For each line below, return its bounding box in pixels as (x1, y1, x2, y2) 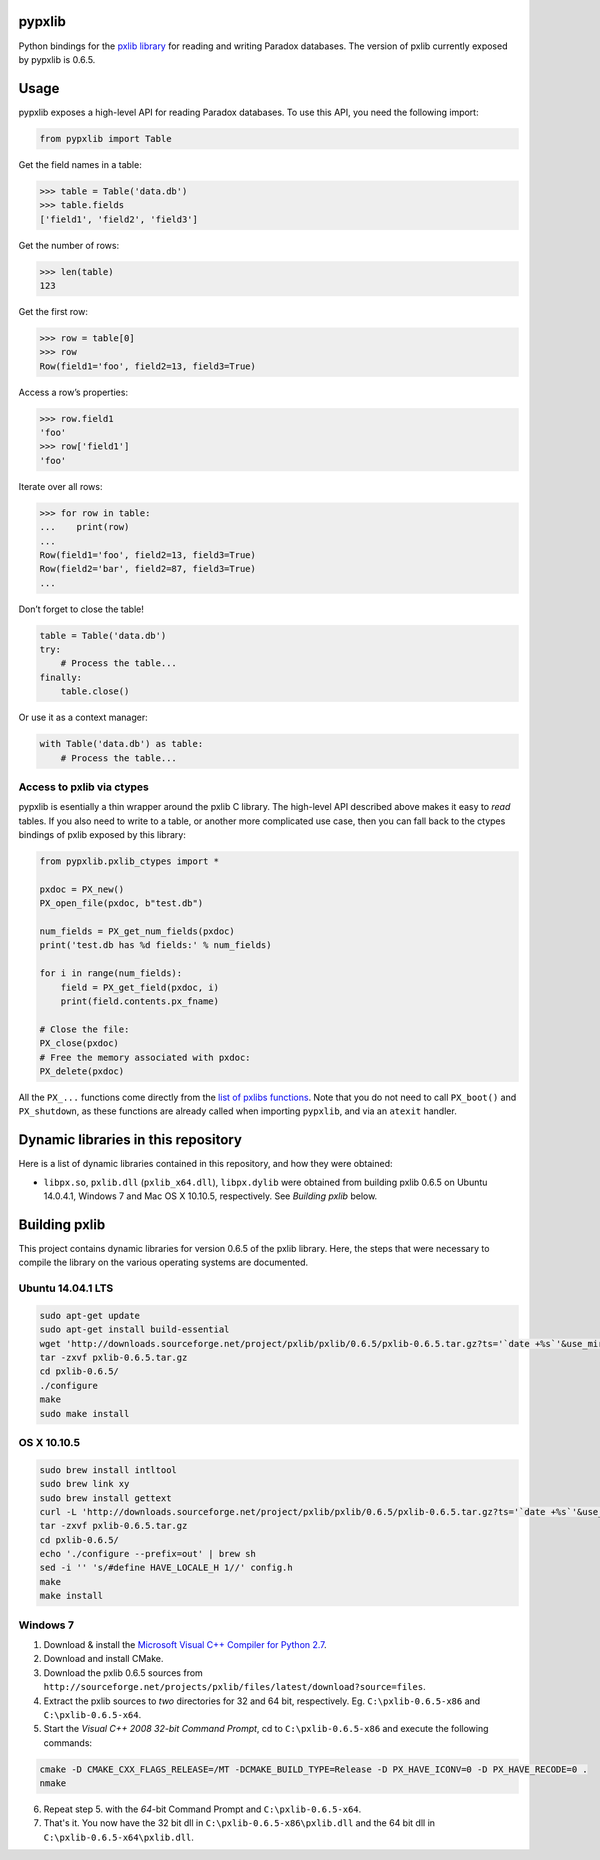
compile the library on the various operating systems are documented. (18, 1256, 309, 1269)
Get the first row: (18, 305, 89, 317)
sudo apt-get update (39, 1310, 140, 1321)
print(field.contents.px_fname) (60, 996, 220, 1007)
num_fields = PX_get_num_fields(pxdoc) (39, 926, 235, 937)
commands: (43, 1736, 93, 1749)
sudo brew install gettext (39, 1492, 172, 1504)
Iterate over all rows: (18, 480, 103, 492)
